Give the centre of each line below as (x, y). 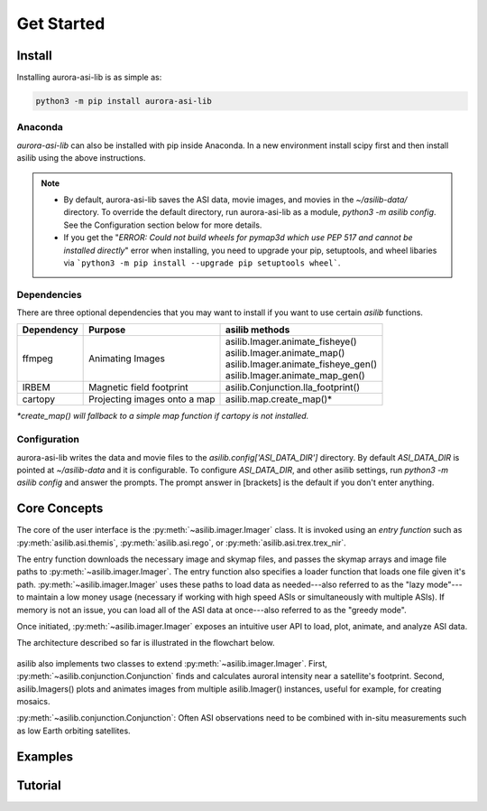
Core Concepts (60, 509)
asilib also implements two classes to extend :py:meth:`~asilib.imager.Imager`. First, (172, 663)
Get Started (61, 23)
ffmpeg (37, 359)
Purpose (107, 330)
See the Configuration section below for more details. (163, 225)
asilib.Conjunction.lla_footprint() (293, 387)
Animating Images (127, 359)
